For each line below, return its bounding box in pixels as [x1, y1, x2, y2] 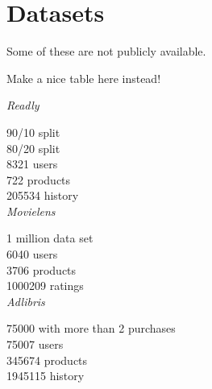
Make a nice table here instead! [6, 69, 161, 86]
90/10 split [6, 123, 60, 140]
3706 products [6, 261, 77, 278]
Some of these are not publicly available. [6, 43, 206, 60]
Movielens [6, 202, 56, 219]
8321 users [6, 155, 58, 172]
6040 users [6, 246, 58, 263]
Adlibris [6, 292, 45, 309]
